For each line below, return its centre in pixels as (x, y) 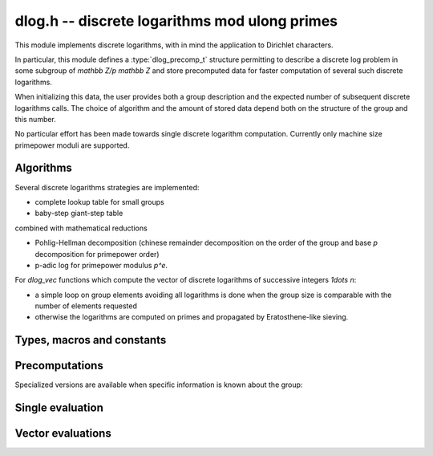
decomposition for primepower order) (97, 254)
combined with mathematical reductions (81, 228)
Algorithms (43, 168)
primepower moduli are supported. (72, 145)
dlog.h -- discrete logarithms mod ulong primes (176, 21)
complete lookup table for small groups (99, 202)
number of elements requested (86, 306)
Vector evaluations (63, 434)
